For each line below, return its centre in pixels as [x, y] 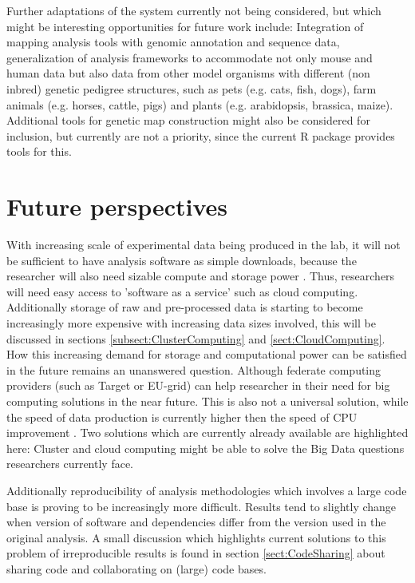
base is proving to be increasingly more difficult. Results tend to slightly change [202, 506]
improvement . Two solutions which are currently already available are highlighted [207, 432]
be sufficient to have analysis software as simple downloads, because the [182, 260]
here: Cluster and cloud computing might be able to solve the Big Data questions [206, 448]
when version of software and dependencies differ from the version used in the [196, 522]
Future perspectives [117, 206]
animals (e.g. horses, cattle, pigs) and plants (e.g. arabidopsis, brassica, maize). [200, 104]
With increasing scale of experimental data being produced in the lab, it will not [204, 245]
